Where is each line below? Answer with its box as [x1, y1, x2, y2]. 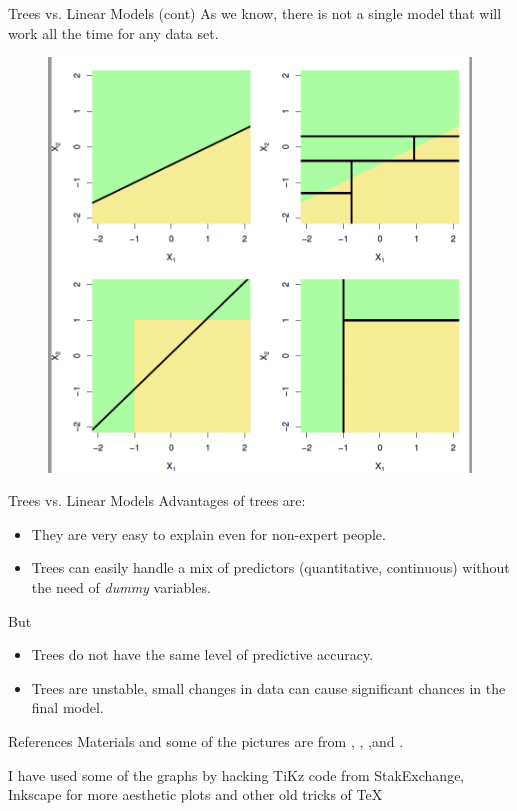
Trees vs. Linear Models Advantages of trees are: [8, 490, 306, 511]
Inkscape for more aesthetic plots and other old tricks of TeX [8, 784, 383, 805]
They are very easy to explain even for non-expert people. [31, 523, 386, 544]
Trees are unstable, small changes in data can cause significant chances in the [31, 677, 506, 698]
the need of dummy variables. [31, 577, 211, 598]
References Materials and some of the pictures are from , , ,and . [8, 730, 404, 751]
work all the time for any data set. [8, 22, 219, 43]
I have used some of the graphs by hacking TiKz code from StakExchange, [8, 764, 465, 785]
